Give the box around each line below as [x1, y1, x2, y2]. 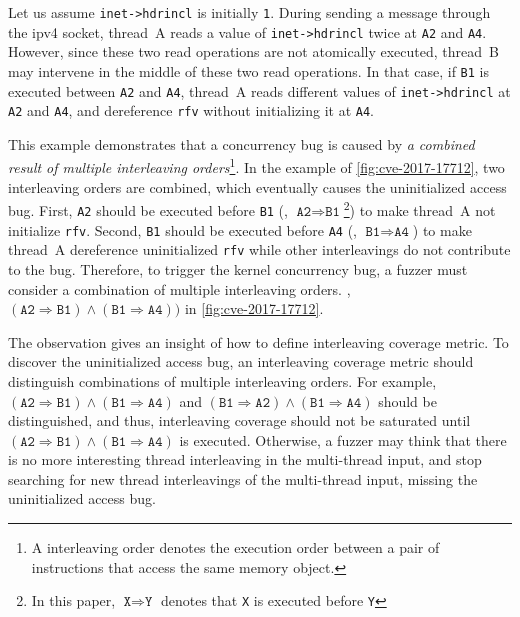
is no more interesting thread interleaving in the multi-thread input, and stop [8, 449, 482, 470]
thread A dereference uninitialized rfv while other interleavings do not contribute [8, 239, 511, 260]
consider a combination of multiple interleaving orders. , [8, 278, 351, 299]
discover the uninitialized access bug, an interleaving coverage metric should [8, 351, 474, 372]
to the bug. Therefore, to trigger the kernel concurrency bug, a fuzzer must [8, 258, 468, 279]
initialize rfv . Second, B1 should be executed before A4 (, [8, 219, 357, 240]
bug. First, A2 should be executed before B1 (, [8, 199, 288, 220]
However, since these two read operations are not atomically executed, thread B [8, 41, 499, 62]
